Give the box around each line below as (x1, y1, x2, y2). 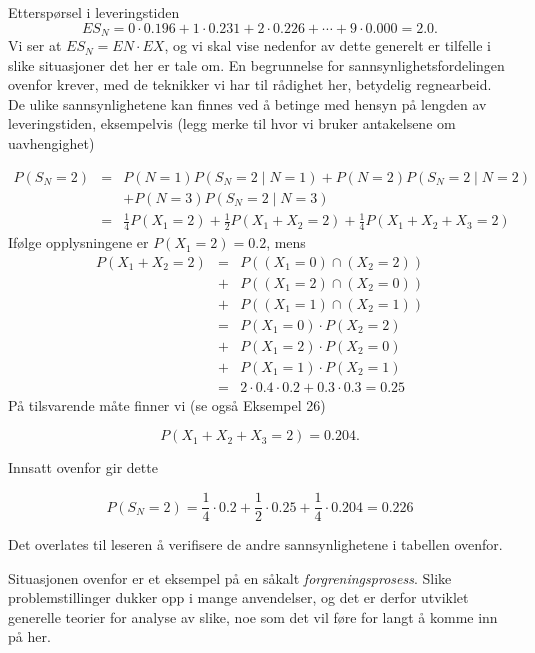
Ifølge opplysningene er (8, 232, 149, 253)
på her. (8, 626, 51, 647)
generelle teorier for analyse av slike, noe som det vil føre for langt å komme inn (8, 606, 498, 627)
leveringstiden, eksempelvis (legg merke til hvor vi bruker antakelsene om (8, 113, 456, 134)
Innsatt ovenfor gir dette (8, 457, 158, 478)
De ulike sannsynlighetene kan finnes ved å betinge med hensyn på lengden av (8, 93, 487, 114)
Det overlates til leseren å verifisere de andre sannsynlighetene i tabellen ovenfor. (8, 534, 503, 555)
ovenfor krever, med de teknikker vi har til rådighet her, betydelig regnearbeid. (8, 74, 492, 95)
